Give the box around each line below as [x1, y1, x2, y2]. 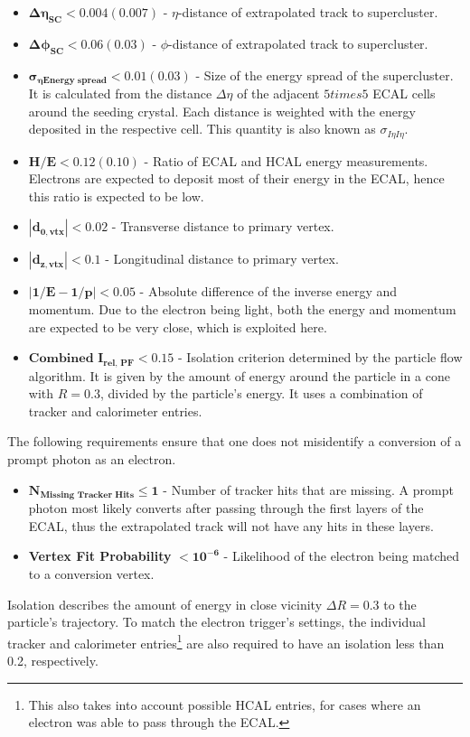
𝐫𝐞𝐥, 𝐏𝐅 [103, 358, 135, 368]
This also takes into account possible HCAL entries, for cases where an [28, 695, 421, 714]
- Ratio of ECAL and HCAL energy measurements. [144, 151, 428, 170]
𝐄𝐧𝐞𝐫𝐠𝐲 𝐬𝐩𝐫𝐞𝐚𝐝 [42, 76, 108, 86]
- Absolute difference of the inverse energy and [139, 282, 398, 301]
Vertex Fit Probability [28, 546, 172, 565]
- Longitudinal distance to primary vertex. [105, 249, 339, 268]
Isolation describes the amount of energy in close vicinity [7, 594, 323, 613]
